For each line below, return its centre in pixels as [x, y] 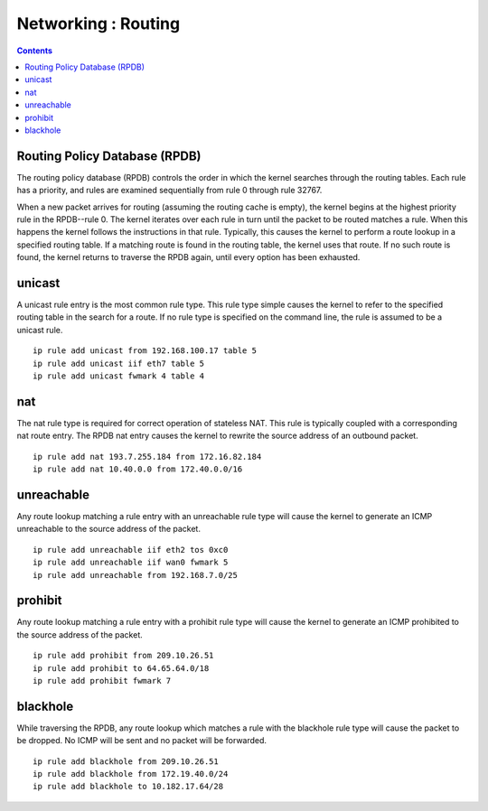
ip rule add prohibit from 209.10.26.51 [123, 656]
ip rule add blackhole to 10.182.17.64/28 [128, 787]
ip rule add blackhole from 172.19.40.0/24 [131, 774]
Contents [35, 51]
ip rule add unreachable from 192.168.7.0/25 [136, 575]
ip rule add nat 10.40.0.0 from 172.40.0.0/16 [138, 469]
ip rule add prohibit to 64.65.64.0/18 [121, 668]
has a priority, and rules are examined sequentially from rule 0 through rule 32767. [169, 191]
